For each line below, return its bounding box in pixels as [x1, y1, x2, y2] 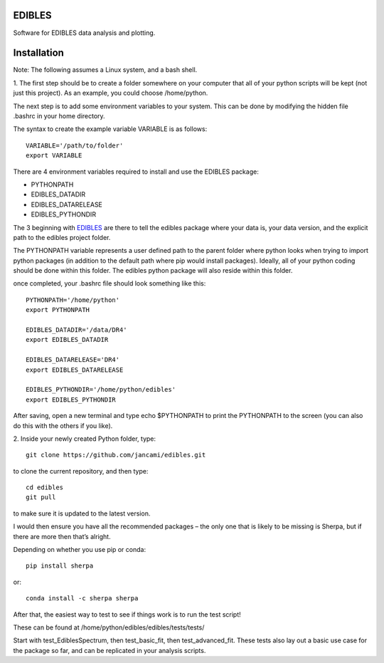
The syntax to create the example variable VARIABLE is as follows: [13, 125, 208, 133]
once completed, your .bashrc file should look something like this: [13, 279, 206, 288]
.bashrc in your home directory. [13, 111, 106, 120]
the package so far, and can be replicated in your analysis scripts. [13, 646, 206, 654]
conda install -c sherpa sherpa [26, 595, 139, 602]
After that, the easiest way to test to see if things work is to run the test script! [13, 610, 241, 619]
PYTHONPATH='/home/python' [26, 296, 120, 304]
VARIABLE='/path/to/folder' [26, 141, 124, 150]
